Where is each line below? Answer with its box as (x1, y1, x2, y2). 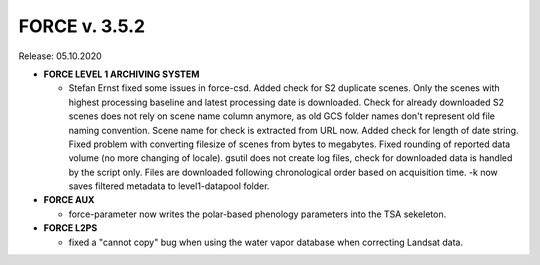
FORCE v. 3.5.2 (18, 15, 146, 37)
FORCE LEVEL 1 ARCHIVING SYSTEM (43, 68, 200, 80)
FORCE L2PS (43, 222, 98, 234)
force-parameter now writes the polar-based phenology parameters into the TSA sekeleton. (68, 208, 447, 220)
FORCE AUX (43, 194, 95, 206)
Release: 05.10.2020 (18, 50, 102, 62)
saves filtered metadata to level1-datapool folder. (68, 180, 270, 192)
